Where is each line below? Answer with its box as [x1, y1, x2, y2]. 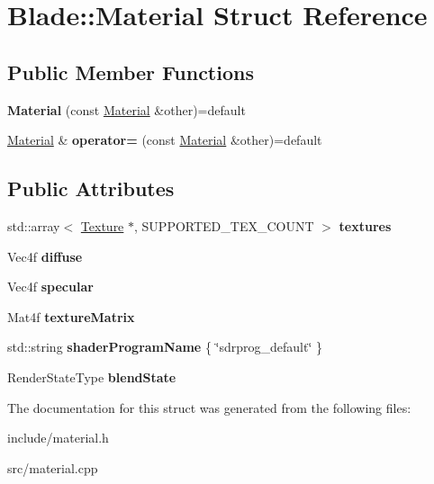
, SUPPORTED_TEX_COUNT [134, 216, 314, 235]
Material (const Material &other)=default [7, 100, 246, 119]
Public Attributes [7, 175, 175, 202]
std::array [7, 216, 60, 235]
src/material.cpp [7, 458, 98, 477]
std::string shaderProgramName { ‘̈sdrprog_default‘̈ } [7, 337, 322, 356]
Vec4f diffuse [7, 246, 83, 265]
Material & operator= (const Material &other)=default [7, 130, 322, 149]
